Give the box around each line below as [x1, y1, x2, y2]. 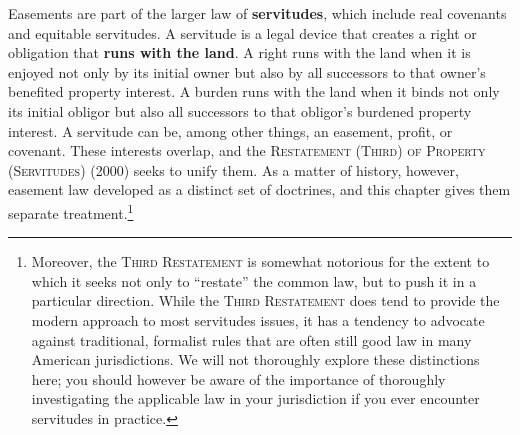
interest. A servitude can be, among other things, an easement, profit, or [8, 120, 453, 141]
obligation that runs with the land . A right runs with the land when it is [8, 42, 471, 63]
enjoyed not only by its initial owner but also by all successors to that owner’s [8, 61, 486, 82]
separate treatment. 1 [8, 199, 134, 223]
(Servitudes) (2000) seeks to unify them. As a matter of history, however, [8, 159, 459, 180]
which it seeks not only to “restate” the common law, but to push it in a [31, 270, 477, 291]
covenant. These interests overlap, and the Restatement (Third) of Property [8, 140, 486, 161]
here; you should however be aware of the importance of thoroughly [31, 368, 446, 389]
